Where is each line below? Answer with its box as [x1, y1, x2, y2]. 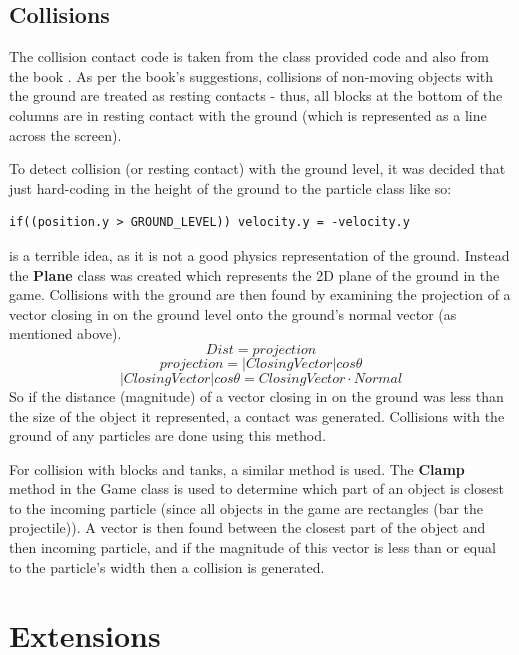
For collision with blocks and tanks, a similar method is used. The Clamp [9, 458, 465, 479]
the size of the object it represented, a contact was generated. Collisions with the [9, 405, 505, 426]
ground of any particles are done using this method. [9, 425, 326, 446]
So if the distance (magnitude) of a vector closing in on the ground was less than [9, 385, 504, 406]
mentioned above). [9, 323, 122, 344]
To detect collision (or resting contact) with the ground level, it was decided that [9, 158, 506, 179]
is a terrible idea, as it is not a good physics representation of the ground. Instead [9, 244, 510, 265]
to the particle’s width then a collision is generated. [9, 556, 325, 577]
